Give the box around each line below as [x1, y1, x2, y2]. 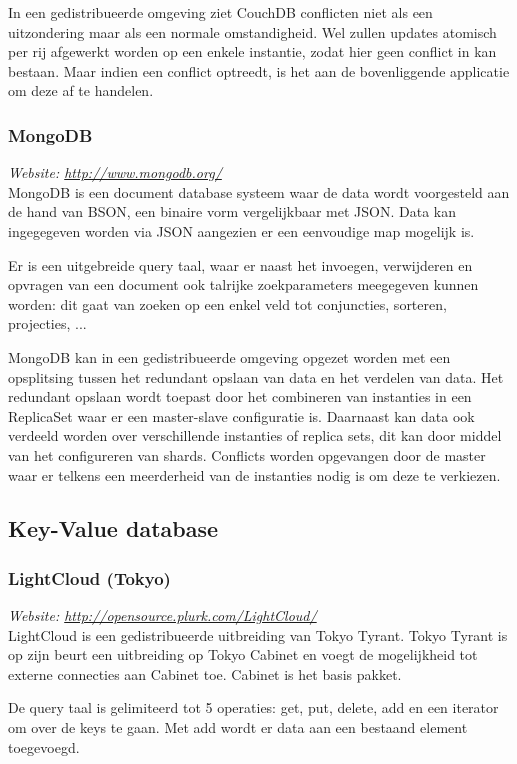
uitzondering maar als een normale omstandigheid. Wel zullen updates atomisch [8, 21, 497, 42]
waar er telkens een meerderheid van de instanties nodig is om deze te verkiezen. [8, 464, 501, 485]
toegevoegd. [8, 736, 80, 757]
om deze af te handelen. [8, 80, 154, 101]
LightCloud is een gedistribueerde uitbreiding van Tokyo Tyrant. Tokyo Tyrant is [8, 624, 508, 645]
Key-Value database [8, 513, 219, 544]
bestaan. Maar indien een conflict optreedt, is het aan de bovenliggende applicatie [8, 60, 510, 81]
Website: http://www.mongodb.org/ [8, 162, 222, 183]
